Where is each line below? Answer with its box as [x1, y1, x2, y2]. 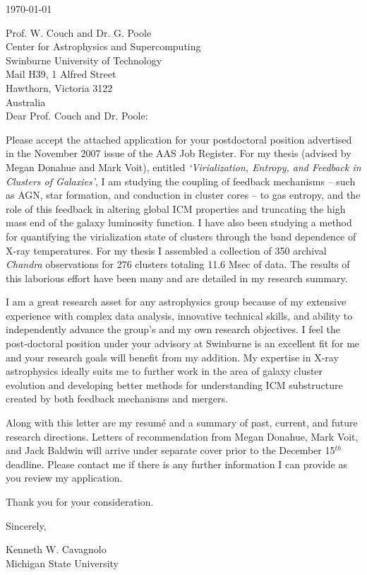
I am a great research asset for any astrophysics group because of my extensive [6, 294, 347, 309]
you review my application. [6, 470, 123, 485]
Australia [6, 94, 46, 109]
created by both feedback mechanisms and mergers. [6, 391, 228, 406]
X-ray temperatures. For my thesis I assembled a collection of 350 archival [6, 243, 327, 257]
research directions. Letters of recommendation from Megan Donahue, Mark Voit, [6, 429, 359, 443]
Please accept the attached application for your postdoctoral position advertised [6, 132, 352, 146]
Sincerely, [6, 518, 47, 533]
